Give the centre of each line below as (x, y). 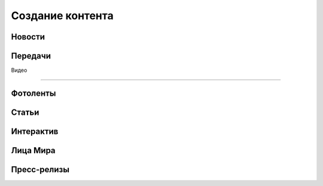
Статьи (25, 112)
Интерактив (35, 131)
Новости (28, 37)
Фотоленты (33, 93)
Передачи (31, 56)
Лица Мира (33, 150)
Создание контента (62, 16)
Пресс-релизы (40, 170)
